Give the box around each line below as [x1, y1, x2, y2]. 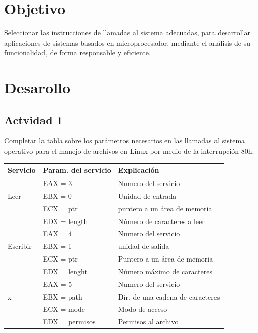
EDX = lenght [42, 266, 88, 276]
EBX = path [42, 291, 82, 302]
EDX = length [42, 215, 88, 226]
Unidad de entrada [118, 190, 177, 201]
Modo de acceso [118, 304, 167, 314]
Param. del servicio [42, 165, 111, 175]
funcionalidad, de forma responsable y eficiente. [4, 47, 151, 58]
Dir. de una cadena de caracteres [118, 291, 220, 302]
